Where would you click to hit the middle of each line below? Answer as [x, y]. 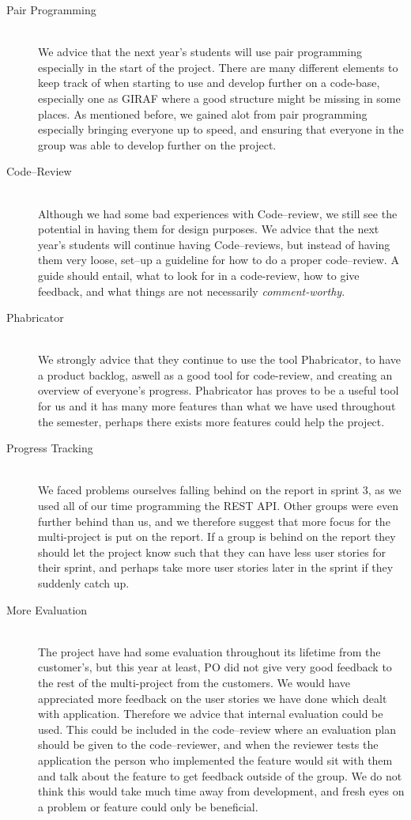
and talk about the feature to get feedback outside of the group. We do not [220, 775]
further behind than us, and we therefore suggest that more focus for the [214, 521]
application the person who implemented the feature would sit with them [215, 760]
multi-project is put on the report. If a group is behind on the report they [217, 537]
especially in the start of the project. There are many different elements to [218, 67]
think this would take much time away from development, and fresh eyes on [221, 791]
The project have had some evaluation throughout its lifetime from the [209, 651]
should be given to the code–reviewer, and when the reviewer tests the [208, 744]
